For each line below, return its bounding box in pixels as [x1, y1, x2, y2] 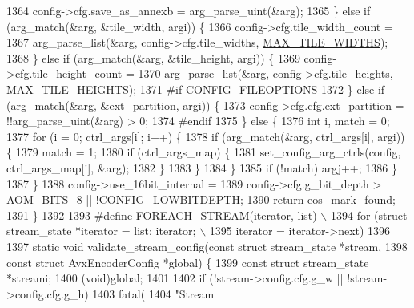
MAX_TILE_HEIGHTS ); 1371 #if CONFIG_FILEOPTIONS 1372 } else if [6, 80, 385, 97]
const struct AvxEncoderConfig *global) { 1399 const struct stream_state [6, 253, 369, 270]
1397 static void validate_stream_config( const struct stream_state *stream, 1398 [6, 237, 408, 254]
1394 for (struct [330, 206, 408, 223]
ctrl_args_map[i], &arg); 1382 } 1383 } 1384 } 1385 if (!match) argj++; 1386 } [6, 159, 397, 176]
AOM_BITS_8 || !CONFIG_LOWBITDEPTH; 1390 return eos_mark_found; [6, 191, 396, 208]
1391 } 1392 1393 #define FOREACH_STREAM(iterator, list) [6, 206, 317, 223]
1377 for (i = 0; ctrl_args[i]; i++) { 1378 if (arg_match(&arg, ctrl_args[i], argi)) [6, 128, 405, 144]
